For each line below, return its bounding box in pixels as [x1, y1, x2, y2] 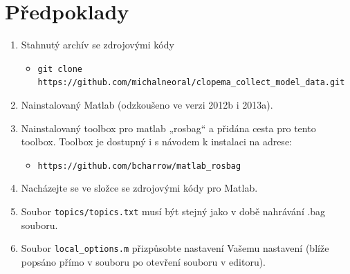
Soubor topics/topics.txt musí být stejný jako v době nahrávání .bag [21, 204, 326, 219]
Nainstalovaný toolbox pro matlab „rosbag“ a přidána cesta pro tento [21, 120, 316, 135]
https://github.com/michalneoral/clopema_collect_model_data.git [37, 77, 345, 88]
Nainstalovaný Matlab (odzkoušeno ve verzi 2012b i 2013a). [21, 98, 273, 112]
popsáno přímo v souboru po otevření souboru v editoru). [21, 254, 266, 268]
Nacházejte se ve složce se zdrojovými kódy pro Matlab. [21, 181, 258, 195]
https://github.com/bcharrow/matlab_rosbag [37, 161, 241, 171]
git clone [37, 64, 83, 74]
